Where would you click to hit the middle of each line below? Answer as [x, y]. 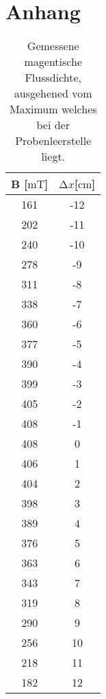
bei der [53, 125]
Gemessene [53, 46]
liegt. [53, 157]
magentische [53, 62]
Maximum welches [53, 109]
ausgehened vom [53, 93]
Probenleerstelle [53, 141]
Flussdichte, [53, 78]
